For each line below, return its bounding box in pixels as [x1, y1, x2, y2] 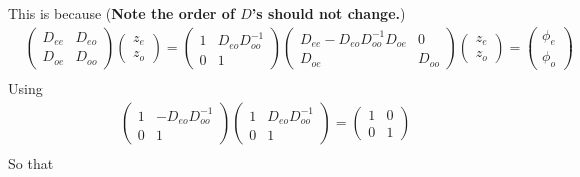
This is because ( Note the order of [8, 3, 235, 23]
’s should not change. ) [251, 3, 406, 23]
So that [8, 153, 54, 174]
